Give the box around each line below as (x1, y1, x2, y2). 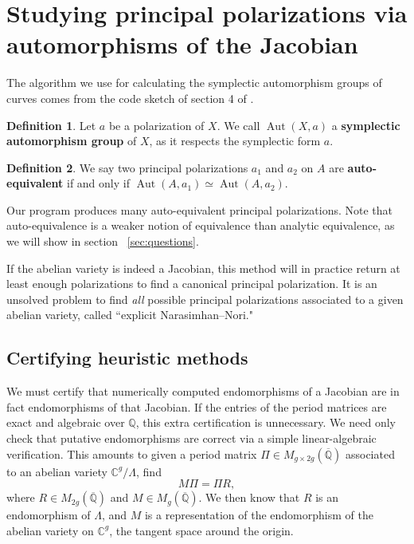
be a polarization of (108, 116, 205, 133)
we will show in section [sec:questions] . (6, 233, 199, 250)
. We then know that (198, 489, 300, 506)
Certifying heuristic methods (6, 345, 248, 370)
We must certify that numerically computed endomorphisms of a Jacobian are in (6, 383, 400, 400)
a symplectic (331, 116, 400, 133)
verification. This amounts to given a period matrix (6, 445, 257, 462)
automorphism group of (6, 132, 137, 149)
